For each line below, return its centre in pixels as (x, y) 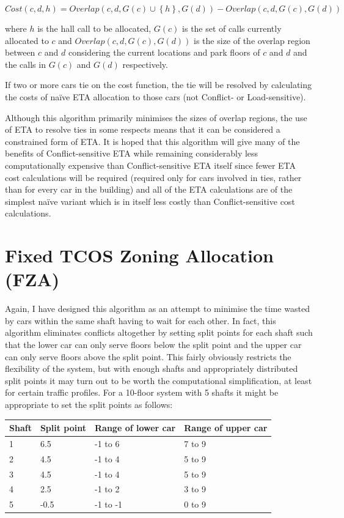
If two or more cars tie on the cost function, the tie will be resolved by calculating (159, 85)
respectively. (145, 64)
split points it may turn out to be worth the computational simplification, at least (159, 380)
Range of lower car (135, 428)
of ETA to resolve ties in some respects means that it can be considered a (143, 129)
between (20, 52)
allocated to (27, 40)
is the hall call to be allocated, (94, 28)
